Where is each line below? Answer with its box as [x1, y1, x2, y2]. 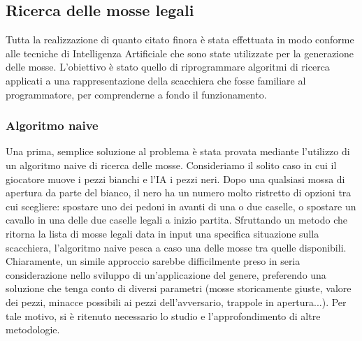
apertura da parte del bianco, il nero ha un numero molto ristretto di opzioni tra [6, 185, 352, 200]
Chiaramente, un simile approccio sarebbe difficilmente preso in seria [6, 254, 301, 268]
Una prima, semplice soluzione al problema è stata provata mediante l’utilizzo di [6, 144, 350, 159]
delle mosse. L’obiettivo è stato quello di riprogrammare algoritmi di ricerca [6, 59, 330, 74]
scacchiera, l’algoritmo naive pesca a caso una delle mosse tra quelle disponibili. [6, 240, 347, 254]
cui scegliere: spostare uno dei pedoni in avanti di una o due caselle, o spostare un [6, 198, 356, 213]
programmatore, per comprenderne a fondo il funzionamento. [6, 87, 267, 101]
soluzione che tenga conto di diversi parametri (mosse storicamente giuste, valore [6, 281, 352, 296]
